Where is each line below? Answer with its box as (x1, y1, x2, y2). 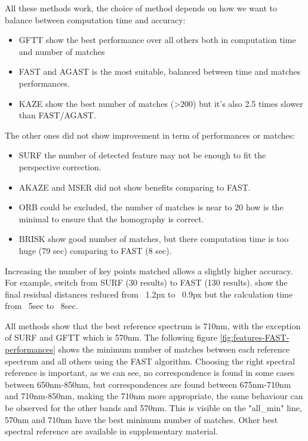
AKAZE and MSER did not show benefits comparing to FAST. (19, 180, 251, 193)
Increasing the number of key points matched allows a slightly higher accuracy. (5, 264, 293, 277)
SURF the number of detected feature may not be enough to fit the (19, 149, 266, 161)
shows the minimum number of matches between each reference (58, 343, 290, 356)
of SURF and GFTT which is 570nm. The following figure (5, 331, 217, 344)
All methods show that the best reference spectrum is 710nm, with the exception (5, 319, 301, 332)
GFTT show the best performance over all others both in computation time (19, 33, 296, 46)
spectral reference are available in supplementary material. (5, 425, 218, 437)
